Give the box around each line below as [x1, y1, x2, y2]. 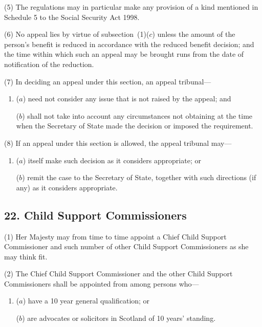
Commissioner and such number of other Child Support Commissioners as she [4, 241, 249, 252]
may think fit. [4, 251, 48, 261]
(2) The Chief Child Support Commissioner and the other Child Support [4, 268, 233, 279]
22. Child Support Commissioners [4, 207, 187, 223]
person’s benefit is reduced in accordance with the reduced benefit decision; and [4, 38, 254, 49]
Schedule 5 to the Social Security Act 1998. [4, 11, 140, 22]
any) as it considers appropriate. [16, 182, 118, 192]
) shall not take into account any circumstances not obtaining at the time [22, 110, 253, 121]
